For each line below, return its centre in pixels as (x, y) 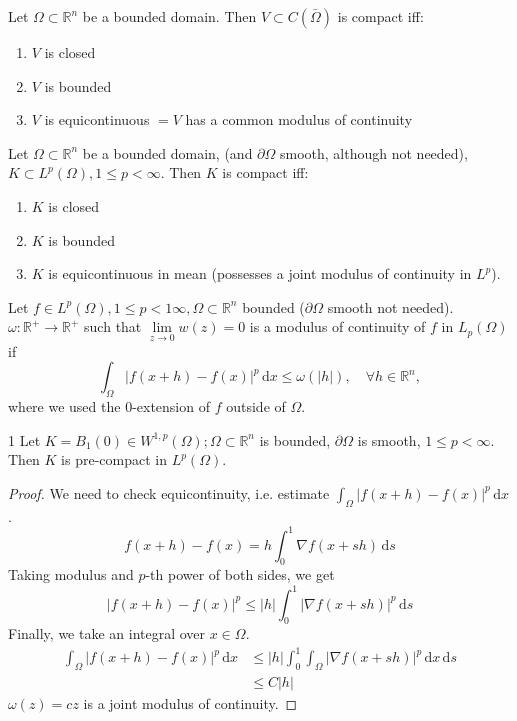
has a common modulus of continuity (299, 119)
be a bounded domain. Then (169, 16)
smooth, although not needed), (374, 152)
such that (113, 326)
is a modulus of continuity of (337, 326)
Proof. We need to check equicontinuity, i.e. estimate (169, 492)
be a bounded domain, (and (167, 152)
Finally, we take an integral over (107, 633)
